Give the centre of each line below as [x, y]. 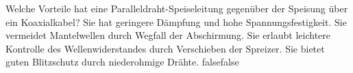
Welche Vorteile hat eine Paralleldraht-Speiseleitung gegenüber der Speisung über [177, 8]
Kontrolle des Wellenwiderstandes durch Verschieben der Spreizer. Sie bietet [165, 48]
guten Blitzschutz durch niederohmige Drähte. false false [122, 62]
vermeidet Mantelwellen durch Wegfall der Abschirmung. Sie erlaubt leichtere [168, 35]
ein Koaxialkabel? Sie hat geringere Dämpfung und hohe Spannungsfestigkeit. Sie [176, 21]
